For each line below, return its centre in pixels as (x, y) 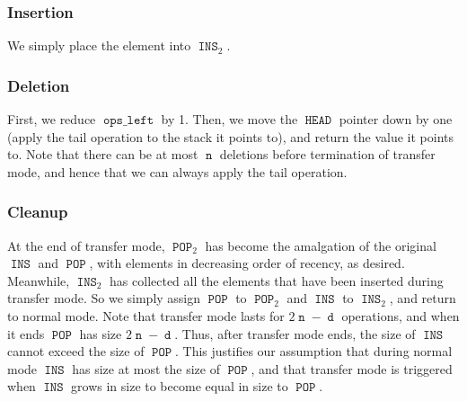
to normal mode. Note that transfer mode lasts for (146, 316)
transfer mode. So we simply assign (104, 298)
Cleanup (38, 212)
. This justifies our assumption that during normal (313, 351)
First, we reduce (52, 119)
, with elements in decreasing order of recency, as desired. (247, 263)
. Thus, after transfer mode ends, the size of (295, 333)
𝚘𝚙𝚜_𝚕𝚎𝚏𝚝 (128, 121)
